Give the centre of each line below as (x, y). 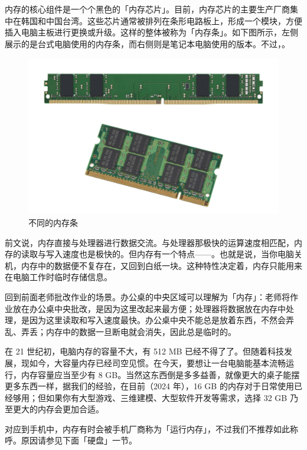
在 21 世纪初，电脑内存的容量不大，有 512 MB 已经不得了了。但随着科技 (145, 351)
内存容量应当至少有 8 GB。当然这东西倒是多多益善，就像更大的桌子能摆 (160, 374)
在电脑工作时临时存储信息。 (58, 277)
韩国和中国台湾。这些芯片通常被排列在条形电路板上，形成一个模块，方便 (161, 20)
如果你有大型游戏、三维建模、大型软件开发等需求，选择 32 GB (166, 397)
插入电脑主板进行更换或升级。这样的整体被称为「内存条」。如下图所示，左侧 (151, 32)
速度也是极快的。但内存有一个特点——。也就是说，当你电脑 (178, 254)
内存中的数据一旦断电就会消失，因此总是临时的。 (141, 331)
